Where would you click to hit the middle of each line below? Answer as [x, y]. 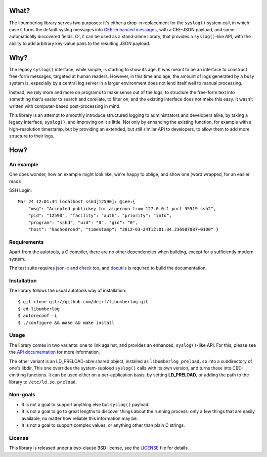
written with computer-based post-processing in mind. [65, 106]
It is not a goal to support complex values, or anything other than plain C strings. [103, 425]
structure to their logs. [32, 136]
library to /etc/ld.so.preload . [43, 382]
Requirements [26, 242]
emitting [18, 375]
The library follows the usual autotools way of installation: [68, 291]
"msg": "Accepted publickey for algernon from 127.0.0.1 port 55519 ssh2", [122, 208]
